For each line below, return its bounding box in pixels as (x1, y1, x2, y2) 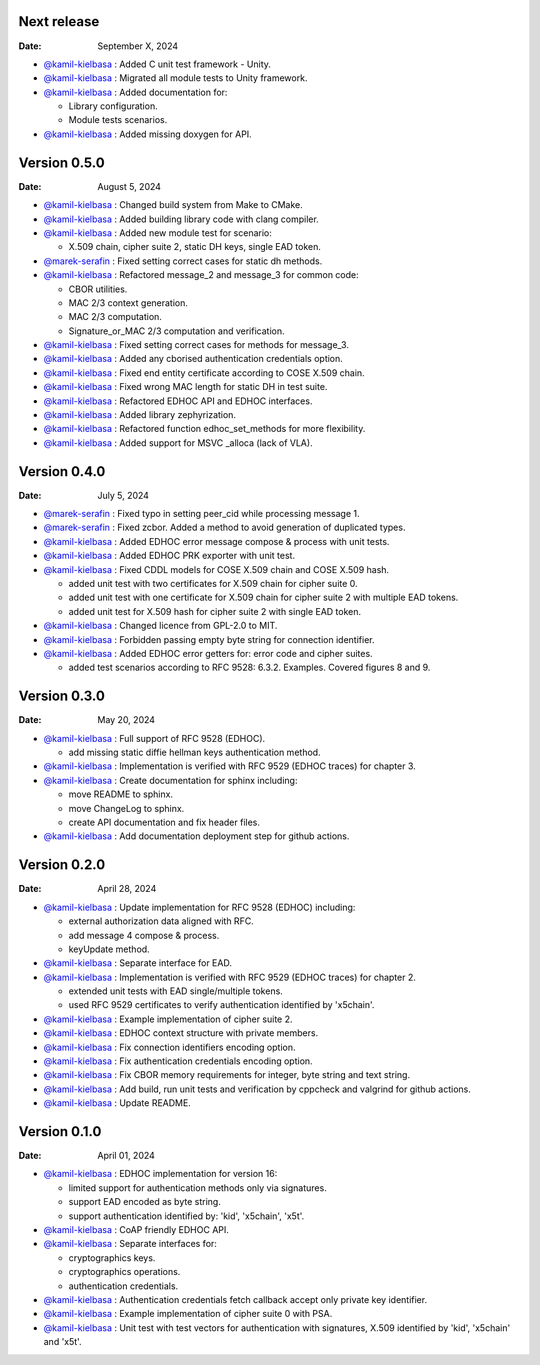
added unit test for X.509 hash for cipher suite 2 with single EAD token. (68, 605, 362, 617)
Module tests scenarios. (68, 114, 168, 126)
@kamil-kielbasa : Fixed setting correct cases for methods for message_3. (43, 339, 350, 351)
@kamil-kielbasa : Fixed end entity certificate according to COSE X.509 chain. (43, 366, 365, 379)
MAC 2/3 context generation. (68, 296, 189, 309)
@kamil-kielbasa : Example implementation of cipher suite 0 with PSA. (43, 1308, 333, 1320)
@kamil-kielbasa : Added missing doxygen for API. (43, 128, 252, 140)
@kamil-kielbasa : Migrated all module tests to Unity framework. (43, 72, 308, 84)
